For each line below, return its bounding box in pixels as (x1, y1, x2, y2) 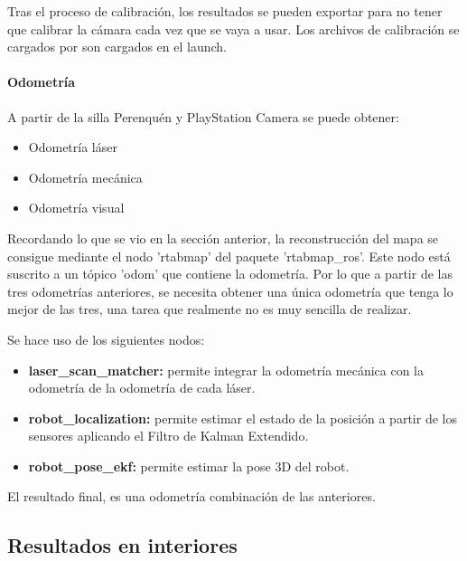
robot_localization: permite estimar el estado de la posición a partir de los (28, 408, 457, 427)
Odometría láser (28, 138, 117, 157)
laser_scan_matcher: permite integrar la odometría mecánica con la (28, 360, 425, 379)
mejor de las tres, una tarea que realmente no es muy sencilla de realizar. (7, 300, 412, 319)
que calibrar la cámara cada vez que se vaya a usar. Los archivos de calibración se (7, 19, 460, 38)
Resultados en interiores (7, 531, 238, 559)
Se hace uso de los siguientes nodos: (7, 329, 205, 348)
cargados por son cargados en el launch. (7, 37, 228, 56)
